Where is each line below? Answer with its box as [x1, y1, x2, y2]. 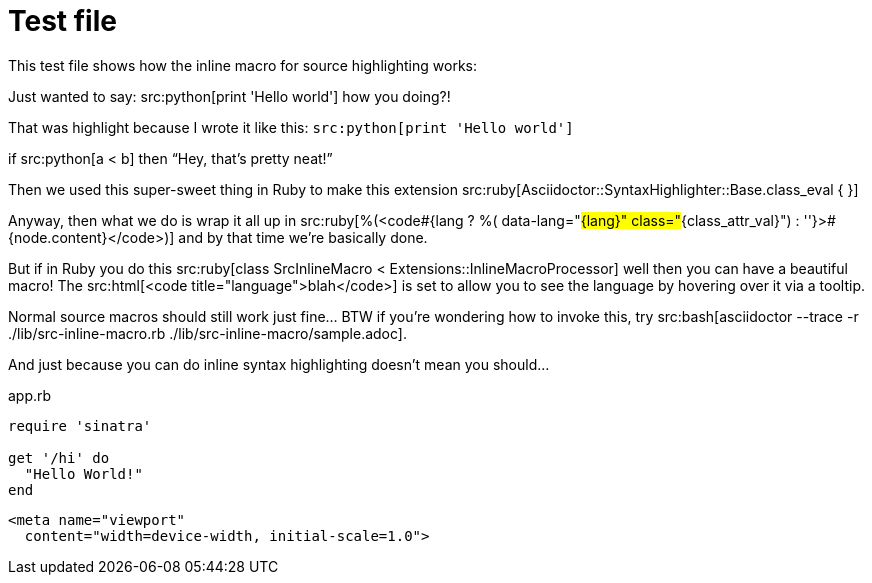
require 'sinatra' [8, 417, 152, 434]
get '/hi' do [8, 449, 110, 466]
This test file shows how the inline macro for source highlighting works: [8, 56, 477, 74]
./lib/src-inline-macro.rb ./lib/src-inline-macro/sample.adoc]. [8, 324, 407, 342]
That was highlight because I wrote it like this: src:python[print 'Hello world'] [8, 118, 574, 136]
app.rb [8, 386, 52, 404]
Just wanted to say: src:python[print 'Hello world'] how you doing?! [8, 87, 451, 105]
